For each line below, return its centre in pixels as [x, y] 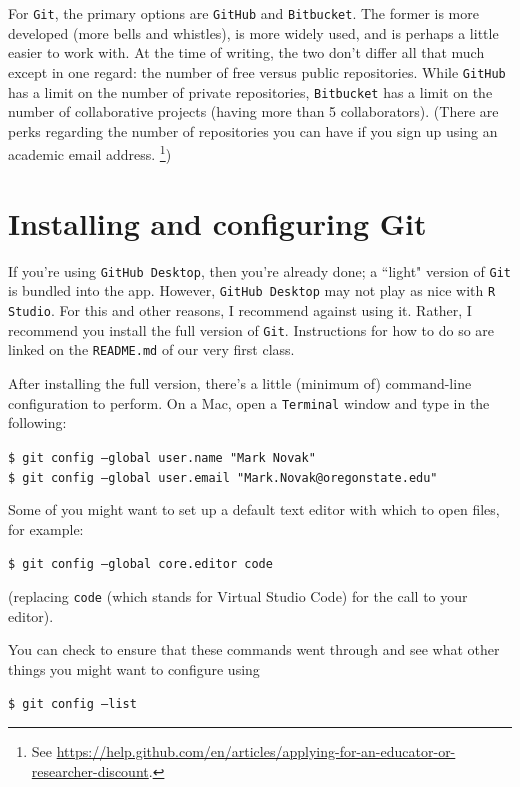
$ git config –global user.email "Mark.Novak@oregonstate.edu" [223, 477]
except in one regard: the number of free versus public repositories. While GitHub [257, 71]
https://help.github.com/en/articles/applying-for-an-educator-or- [256, 751]
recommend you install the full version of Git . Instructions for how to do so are [251, 329]
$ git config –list [72, 704]
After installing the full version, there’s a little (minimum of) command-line [240, 383]
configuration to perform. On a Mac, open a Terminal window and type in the [249, 402]
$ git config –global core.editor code [140, 564]
